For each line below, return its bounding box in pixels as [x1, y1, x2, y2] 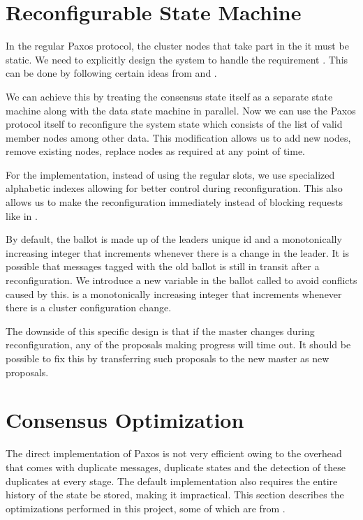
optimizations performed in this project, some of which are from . [6, 500, 286, 515]
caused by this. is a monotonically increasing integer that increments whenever [6, 286, 342, 301]
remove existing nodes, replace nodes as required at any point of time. [6, 144, 306, 158]
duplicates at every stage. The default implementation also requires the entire [6, 473, 338, 488]
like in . [6, 208, 38, 223]
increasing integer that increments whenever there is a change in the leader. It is [6, 245, 350, 260]
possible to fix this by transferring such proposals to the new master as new [6, 351, 329, 365]
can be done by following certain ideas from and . [6, 66, 217, 80]
